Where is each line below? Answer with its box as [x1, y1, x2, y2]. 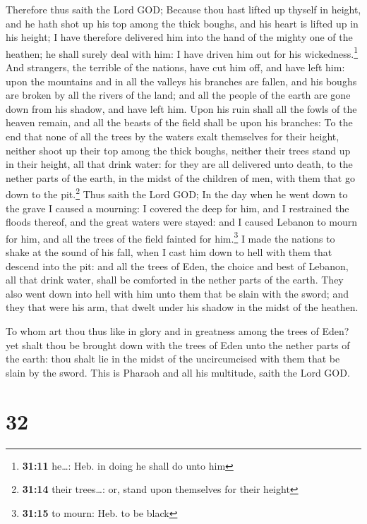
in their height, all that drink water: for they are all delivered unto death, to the [6, 157, 353, 171]
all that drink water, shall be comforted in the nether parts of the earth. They [6, 272, 344, 287]
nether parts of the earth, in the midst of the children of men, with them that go [6, 170, 355, 185]
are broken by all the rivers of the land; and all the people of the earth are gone [6, 87, 351, 102]
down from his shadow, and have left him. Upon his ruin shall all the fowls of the [6, 101, 357, 116]
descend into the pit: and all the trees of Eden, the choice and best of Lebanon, [6, 258, 349, 273]
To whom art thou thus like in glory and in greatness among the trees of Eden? [6, 324, 349, 339]
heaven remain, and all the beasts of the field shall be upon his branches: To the [6, 115, 353, 130]
